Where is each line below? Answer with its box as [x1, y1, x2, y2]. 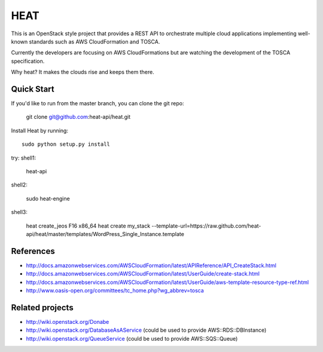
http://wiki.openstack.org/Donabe [26, 318, 109, 325]
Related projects [11, 302, 74, 313]
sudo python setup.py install [22, 141, 111, 148]
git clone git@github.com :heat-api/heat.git [26, 114, 131, 121]
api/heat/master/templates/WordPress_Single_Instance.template [26, 230, 185, 237]
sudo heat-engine [26, 195, 70, 202]
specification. [11, 57, 45, 65]
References [11, 246, 55, 256]
